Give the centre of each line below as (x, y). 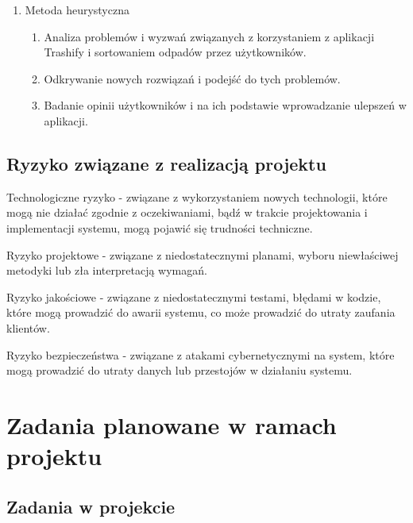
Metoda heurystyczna (77, 10)
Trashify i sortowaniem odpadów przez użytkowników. (175, 52)
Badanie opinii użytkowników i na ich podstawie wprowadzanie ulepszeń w (225, 105)
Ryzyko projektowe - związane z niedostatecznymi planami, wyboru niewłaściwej (203, 254)
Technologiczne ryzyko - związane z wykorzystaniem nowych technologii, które (197, 196)
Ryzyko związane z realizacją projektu (166, 163)
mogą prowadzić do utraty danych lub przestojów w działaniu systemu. (179, 370)
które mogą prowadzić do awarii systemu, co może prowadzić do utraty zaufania (201, 312)
